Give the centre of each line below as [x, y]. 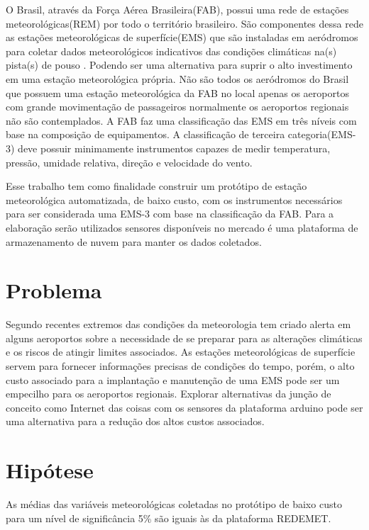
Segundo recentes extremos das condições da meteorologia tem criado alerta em [178, 324]
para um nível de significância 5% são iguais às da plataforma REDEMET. [169, 518]
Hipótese [50, 470]
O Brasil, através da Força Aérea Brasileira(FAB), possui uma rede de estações [177, 9]
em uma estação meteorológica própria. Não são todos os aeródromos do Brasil [177, 78]
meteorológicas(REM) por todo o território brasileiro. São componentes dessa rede [184, 23]
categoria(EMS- [322, 134]
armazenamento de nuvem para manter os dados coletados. [134, 241]
